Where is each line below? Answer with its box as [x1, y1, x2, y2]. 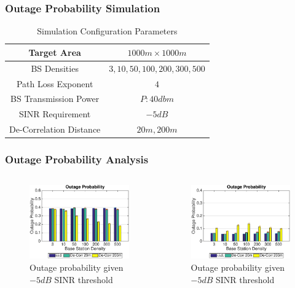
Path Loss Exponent [16, 77, 93, 90]
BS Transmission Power [10, 92, 100, 105]
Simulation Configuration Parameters [37, 25, 178, 37]
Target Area [28, 45, 81, 58]
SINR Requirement [19, 107, 91, 120]
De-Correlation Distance [9, 123, 101, 136]
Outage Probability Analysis [5, 152, 149, 167]
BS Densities [31, 61, 79, 74]
